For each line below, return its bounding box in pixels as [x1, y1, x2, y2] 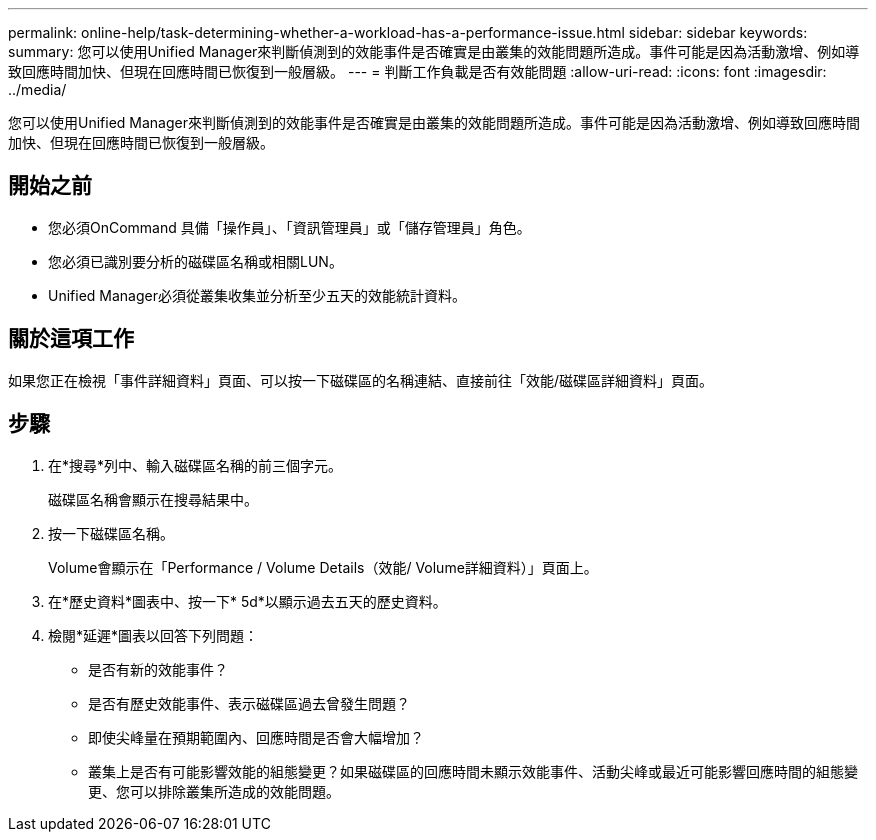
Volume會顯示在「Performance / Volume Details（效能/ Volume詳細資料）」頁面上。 [48, 558, 598, 576]
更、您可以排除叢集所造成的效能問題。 [88, 782, 340, 800]
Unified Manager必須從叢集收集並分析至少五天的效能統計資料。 [48, 286, 466, 304]
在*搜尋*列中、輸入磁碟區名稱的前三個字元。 [48, 456, 343, 474]
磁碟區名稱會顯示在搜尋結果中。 [48, 490, 258, 508]
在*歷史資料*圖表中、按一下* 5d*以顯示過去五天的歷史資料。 [48, 592, 447, 610]
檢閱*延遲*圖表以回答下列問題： [48, 626, 259, 644]
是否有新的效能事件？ [88, 660, 228, 678]
